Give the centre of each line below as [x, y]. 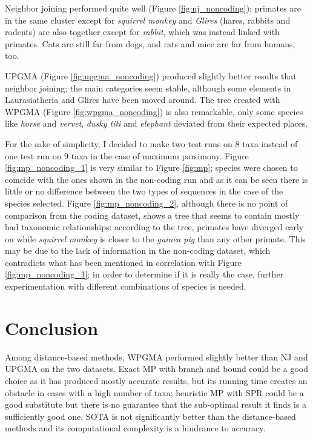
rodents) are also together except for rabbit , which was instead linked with [142, 32]
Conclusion [52, 327]
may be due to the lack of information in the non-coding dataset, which [138, 251]
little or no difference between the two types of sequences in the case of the [144, 191]
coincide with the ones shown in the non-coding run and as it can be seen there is [156, 179]
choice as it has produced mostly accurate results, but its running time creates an [156, 380]
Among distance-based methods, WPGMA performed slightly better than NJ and [156, 357]
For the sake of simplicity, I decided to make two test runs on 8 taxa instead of [151, 143]
